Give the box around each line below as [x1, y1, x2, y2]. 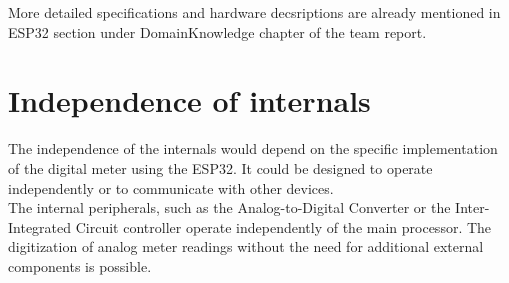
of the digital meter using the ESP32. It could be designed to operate [8, 157, 433, 178]
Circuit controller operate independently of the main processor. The [75, 216, 492, 237]
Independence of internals [8, 80, 371, 121]
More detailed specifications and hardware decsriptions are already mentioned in [8, 2, 501, 22]
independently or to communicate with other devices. [8, 177, 334, 198]
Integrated [8, 216, 72, 237]
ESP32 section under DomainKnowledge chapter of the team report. [8, 21, 427, 42]
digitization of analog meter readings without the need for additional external [8, 236, 484, 257]
